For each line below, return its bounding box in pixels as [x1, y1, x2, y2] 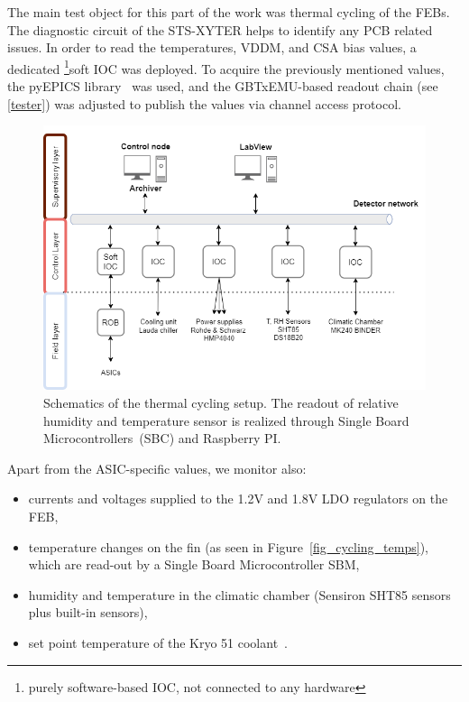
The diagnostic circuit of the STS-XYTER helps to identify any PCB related [7, 20, 433, 39]
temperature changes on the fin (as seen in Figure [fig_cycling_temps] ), [28, 537, 428, 556]
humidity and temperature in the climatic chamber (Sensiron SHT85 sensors [28, 585, 451, 604]
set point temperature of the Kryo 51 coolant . [28, 633, 289, 651]
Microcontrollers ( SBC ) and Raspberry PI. [43, 429, 281, 448]
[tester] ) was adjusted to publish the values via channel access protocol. [7, 94, 401, 113]
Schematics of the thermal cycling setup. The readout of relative [43, 393, 399, 412]
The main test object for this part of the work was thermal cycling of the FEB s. [7, 3, 450, 21]
